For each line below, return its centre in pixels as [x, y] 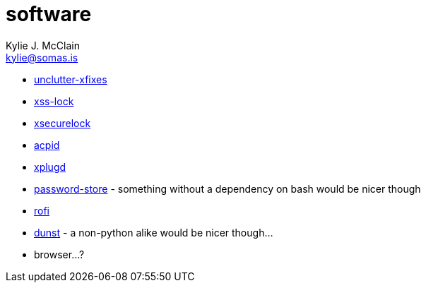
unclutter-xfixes [71, 79]
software [49, 14]
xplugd [50, 167]
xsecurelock [63, 123]
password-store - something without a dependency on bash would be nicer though [227, 188]
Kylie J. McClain [43, 45]
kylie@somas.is [42, 57]
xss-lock [54, 101]
